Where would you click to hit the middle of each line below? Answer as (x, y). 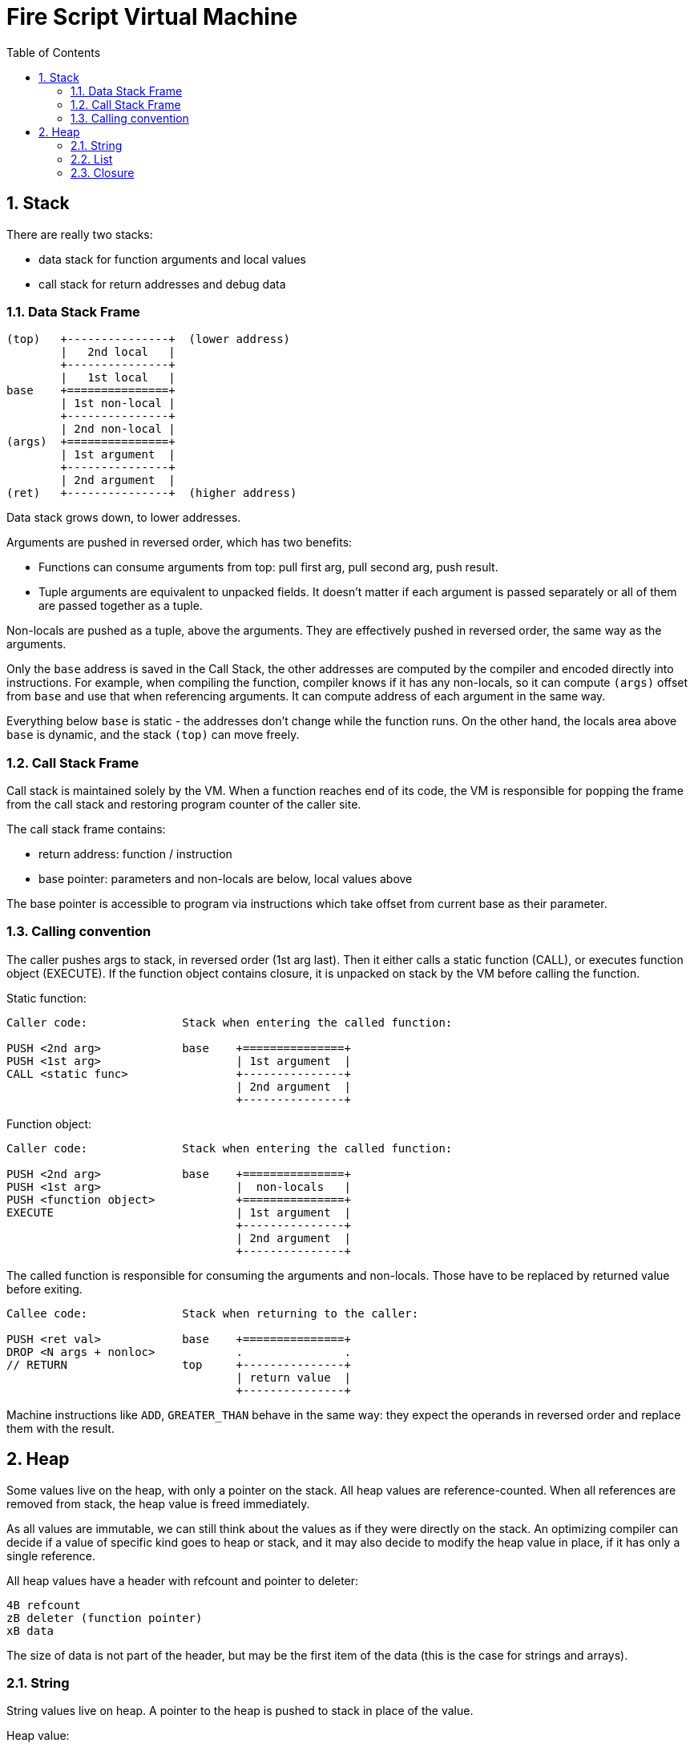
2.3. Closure (103, 172)
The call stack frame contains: (86, 829)
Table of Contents (54, 52)
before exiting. (44, 1289)
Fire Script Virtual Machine (152, 17)
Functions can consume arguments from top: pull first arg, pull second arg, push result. (268, 567)
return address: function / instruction (135, 854)
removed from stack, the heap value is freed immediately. (158, 1503)
